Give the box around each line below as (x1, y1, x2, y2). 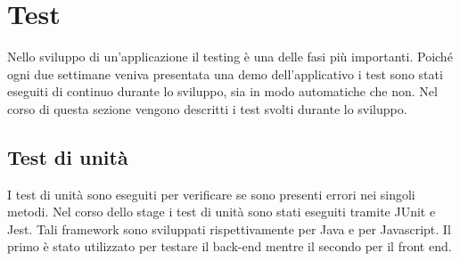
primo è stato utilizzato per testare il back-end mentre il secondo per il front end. (7, 237, 452, 256)
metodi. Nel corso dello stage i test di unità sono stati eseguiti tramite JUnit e (7, 202, 436, 221)
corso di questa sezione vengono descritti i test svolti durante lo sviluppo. (7, 99, 407, 118)
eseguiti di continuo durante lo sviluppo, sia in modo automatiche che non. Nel (7, 82, 438, 101)
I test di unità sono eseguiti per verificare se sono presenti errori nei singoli (7, 184, 415, 203)
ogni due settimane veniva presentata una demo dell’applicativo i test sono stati (7, 64, 443, 83)
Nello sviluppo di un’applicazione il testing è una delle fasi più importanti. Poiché (7, 47, 453, 66)
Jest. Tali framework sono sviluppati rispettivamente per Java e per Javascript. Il (7, 219, 451, 238)
